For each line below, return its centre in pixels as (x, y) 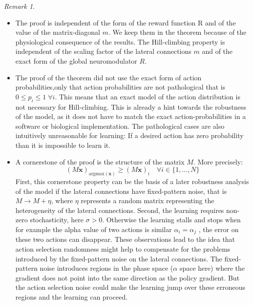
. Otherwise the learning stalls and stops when (171, 220)
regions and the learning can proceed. (72, 296)
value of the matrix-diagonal (58, 32)
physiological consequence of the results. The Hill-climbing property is (120, 41)
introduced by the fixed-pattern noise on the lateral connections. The (119, 258)
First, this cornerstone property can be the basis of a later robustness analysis (132, 181)
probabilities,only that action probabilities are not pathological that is (120, 87)
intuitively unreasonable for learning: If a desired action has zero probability (129, 135)
